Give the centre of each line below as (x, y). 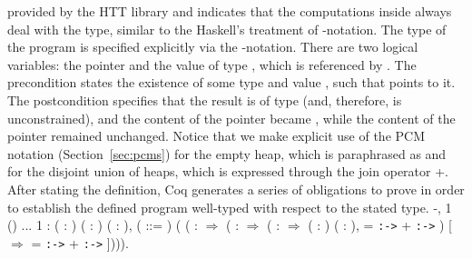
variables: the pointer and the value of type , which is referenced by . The (212, 64)
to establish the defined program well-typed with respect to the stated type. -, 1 (230, 207)
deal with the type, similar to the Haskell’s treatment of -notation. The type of (227, 29)
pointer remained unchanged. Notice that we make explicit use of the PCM (216, 136)
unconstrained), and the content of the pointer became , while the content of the (231, 118)
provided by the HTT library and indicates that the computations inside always (230, 11)
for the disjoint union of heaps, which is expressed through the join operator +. (228, 171)
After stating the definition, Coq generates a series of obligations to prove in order (236, 189)
